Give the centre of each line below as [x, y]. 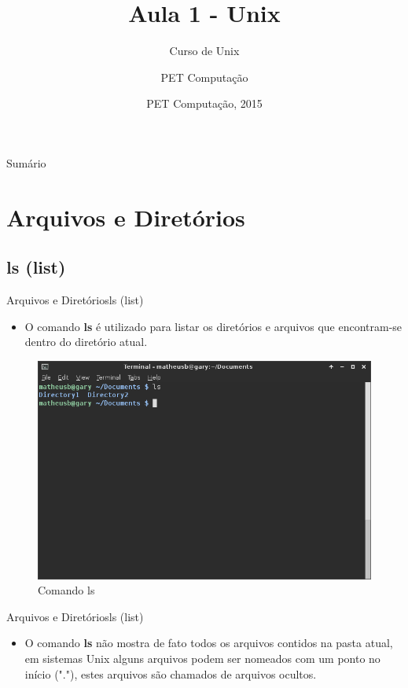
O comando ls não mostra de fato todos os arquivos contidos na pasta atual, [209, 643]
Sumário [26, 162]
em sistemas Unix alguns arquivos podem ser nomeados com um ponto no [202, 658]
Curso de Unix [204, 51]
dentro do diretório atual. [86, 342]
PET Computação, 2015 [204, 103]
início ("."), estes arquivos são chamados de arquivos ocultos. [171, 673]
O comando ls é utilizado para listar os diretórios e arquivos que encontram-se [213, 326]
